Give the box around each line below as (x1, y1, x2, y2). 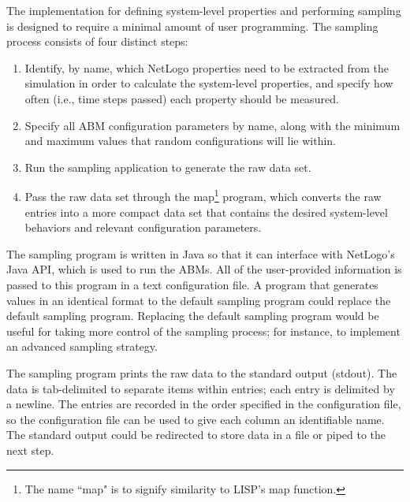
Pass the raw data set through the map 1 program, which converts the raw (24, 186, 382, 204)
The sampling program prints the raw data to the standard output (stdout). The (6, 364, 397, 381)
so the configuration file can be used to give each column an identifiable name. (6, 411, 385, 427)
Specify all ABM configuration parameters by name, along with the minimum (24, 117, 401, 133)
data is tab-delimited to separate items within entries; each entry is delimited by (6, 380, 395, 396)
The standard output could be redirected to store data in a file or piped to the (6, 426, 386, 443)
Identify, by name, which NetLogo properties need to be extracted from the (24, 59, 389, 76)
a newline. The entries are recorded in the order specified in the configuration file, (6, 396, 401, 412)
